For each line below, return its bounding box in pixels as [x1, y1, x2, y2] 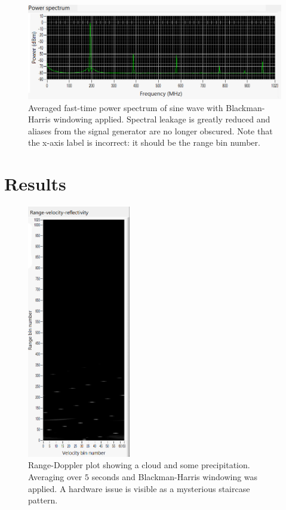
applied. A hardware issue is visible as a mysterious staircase [28, 482, 250, 494]
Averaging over [28, 470, 82, 483]
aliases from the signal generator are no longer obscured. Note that [28, 124, 273, 137]
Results [4, 171, 66, 196]
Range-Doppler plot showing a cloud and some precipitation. [28, 459, 250, 471]
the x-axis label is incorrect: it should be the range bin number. [28, 136, 260, 149]
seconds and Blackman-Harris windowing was [91, 470, 258, 483]
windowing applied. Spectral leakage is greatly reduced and [53, 113, 270, 125]
